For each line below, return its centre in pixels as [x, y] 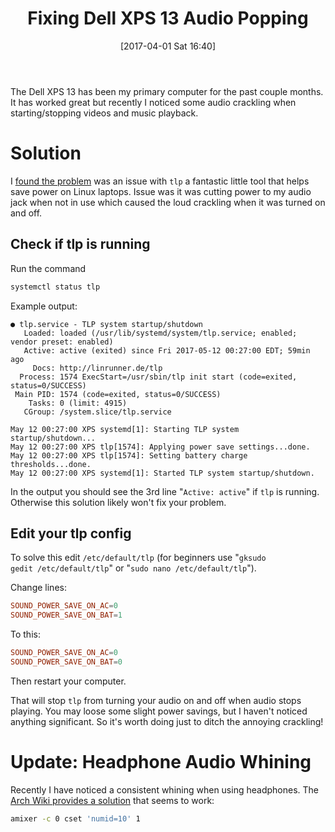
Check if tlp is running [80, 244]
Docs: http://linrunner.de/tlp [97, 368]
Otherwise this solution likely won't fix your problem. [118, 502]
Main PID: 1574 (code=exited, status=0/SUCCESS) [118, 394]
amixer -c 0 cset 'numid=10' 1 [75, 818]
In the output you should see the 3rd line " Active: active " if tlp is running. [165, 491]
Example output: [44, 306]
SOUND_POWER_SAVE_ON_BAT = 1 [66, 615]
